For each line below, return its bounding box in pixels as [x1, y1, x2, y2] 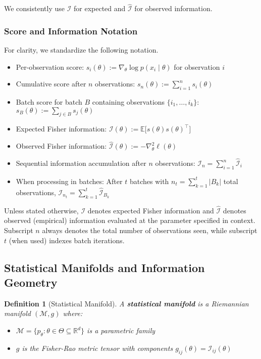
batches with [129, 175, 169, 186]
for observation [174, 61, 220, 72]
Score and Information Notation [4, 24, 138, 37]
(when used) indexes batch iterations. [9, 235, 125, 245]
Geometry [4, 275, 58, 290]
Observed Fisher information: [16, 141, 107, 151]
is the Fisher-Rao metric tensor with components [22, 342, 173, 353]
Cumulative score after [16, 78, 86, 89]
